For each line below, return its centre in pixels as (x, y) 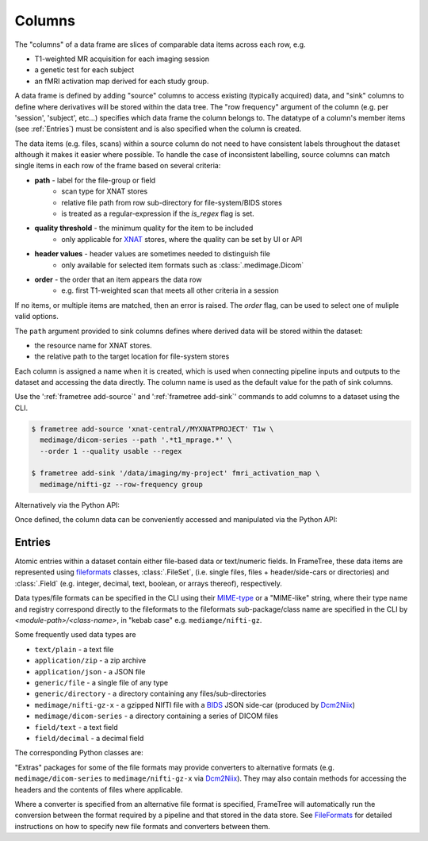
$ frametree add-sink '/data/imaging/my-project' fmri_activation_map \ (176, 473)
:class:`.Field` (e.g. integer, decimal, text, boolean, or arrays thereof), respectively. (149, 583)
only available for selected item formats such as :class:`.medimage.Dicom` (183, 265)
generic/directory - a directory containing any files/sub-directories (151, 693)
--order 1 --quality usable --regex (111, 451)
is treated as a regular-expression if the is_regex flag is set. (158, 213)
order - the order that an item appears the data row (118, 279)
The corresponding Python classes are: (79, 753)
